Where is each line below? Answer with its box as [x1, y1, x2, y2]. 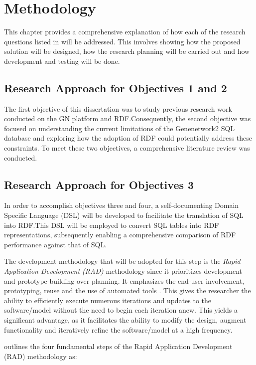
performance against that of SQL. [4, 239, 107, 249]
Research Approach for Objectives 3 [4, 177, 194, 192]
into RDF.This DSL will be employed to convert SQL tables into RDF [4, 219, 219, 230]
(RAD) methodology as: [4, 351, 77, 361]
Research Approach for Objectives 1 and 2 [4, 80, 227, 95]
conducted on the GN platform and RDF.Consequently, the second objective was [4, 113, 251, 124]
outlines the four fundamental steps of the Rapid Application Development [4, 341, 233, 352]
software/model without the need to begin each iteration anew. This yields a [4, 305, 238, 315]
